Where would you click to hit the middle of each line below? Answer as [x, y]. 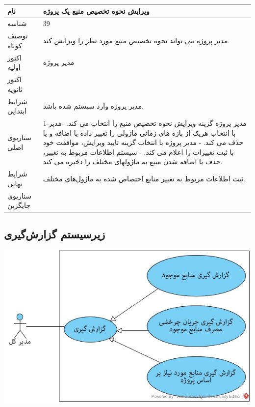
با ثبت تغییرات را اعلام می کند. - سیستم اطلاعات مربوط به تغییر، [138, 152]
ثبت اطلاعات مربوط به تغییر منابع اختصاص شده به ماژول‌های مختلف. [144, 178]
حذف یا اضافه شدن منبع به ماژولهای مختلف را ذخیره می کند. [133, 161]
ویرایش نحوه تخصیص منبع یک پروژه [96, 11]
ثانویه [15, 89]
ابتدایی [17, 111]
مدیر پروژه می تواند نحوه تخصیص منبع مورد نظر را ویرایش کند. [136, 40]
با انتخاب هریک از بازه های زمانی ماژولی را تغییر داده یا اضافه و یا [139, 132]
